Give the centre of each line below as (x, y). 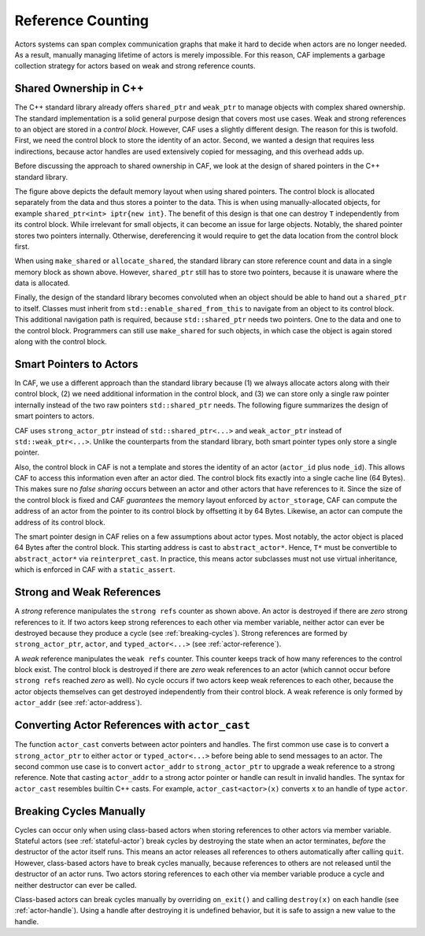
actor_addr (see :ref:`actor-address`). (78, 703)
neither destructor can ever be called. (76, 885)
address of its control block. (60, 522)
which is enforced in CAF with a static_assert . (95, 570)
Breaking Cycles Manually (80, 811)
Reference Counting (82, 20)
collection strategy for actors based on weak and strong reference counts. (135, 66)
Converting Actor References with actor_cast (133, 725)
